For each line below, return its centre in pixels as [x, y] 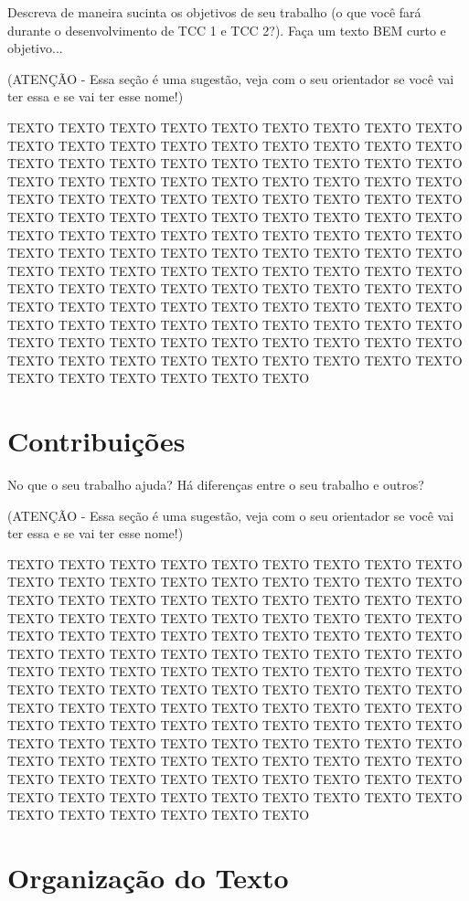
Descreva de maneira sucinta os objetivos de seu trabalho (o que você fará [214, 12]
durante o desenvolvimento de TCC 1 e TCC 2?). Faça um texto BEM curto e [227, 30]
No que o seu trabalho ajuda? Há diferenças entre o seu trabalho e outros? [216, 484]
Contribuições [96, 441]
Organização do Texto [148, 877]
